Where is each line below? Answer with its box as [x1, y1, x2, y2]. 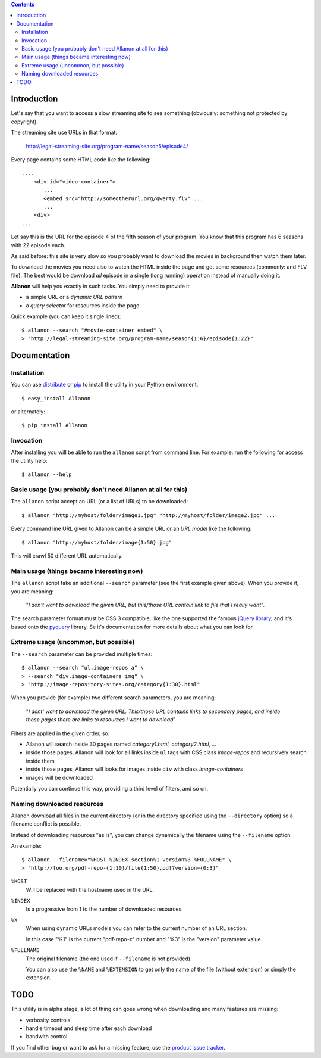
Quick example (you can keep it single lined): [11, 313, 121, 320]
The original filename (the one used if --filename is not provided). [26, 955, 192, 962]
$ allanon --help [21, 471, 72, 478]
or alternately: [11, 408, 46, 415]
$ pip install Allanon [21, 422, 88, 429]
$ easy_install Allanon [21, 395, 91, 402]
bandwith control [26, 1033, 68, 1040]
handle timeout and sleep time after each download [26, 1025, 152, 1032]
